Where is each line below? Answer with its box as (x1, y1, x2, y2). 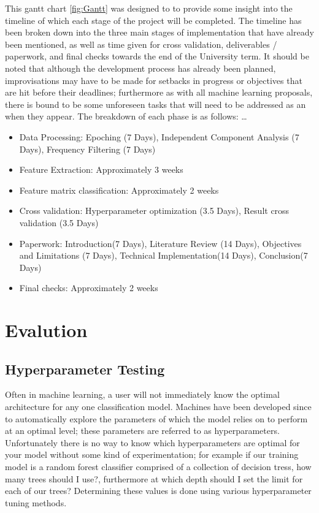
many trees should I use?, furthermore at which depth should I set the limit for (5, 472, 303, 485)
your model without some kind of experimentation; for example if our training (5, 448, 299, 461)
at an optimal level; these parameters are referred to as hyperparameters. (5, 424, 280, 437)
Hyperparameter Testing (5, 359, 165, 378)
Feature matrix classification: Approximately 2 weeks (19, 183, 219, 196)
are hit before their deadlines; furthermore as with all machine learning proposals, (5, 86, 313, 99)
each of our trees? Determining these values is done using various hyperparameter (5, 484, 312, 497)
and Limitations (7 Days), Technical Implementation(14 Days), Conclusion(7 (19, 249, 308, 262)
